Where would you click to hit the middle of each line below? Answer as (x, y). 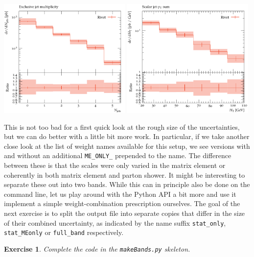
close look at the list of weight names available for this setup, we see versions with (127, 146)
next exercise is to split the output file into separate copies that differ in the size (125, 213)
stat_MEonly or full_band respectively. (64, 232)
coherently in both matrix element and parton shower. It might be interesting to (125, 175)
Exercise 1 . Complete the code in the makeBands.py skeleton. (97, 248)
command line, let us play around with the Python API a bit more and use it (120, 194)
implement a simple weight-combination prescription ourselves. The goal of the (122, 203)
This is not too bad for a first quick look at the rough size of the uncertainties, (122, 127)
